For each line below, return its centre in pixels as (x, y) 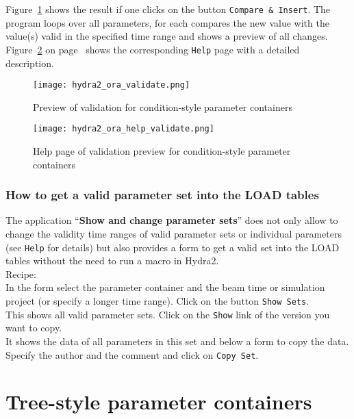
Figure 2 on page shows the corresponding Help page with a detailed (153, 49)
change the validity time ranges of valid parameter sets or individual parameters (174, 233)
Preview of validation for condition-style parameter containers (163, 106)
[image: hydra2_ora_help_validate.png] (124, 129)
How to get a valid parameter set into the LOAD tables (162, 195)
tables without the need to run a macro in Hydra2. (112, 261)
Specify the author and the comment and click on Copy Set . (132, 354)
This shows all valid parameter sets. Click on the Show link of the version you (168, 314)
